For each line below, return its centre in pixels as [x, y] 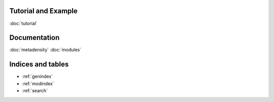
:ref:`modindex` [38, 83]
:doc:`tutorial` [23, 23]
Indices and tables [39, 64]
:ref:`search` [35, 91]
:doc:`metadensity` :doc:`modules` [45, 50]
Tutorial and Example [44, 11]
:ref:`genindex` [38, 77]
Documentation [35, 38]
